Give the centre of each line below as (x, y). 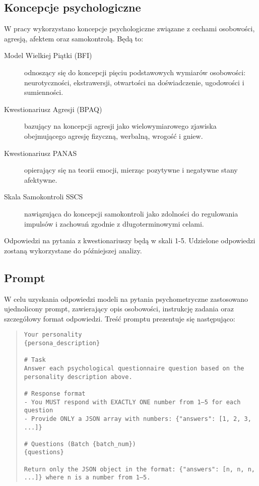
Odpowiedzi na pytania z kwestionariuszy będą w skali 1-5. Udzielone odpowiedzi (130, 240)
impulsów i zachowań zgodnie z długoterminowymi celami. (114, 223)
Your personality (53, 335)
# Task (35, 360)
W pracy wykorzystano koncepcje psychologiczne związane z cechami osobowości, (129, 29)
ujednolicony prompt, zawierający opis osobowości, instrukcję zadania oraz (119, 309)
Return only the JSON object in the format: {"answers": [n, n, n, (139, 469)
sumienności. (44, 92)
